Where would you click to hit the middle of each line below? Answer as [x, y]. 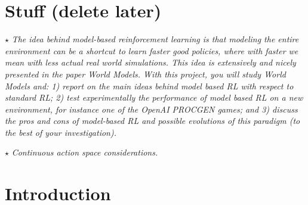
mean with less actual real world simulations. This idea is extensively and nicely [150, 62]
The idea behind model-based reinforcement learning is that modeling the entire [155, 39]
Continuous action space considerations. [85, 152]
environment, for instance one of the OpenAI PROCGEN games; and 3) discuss [151, 109]
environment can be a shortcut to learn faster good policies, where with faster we [152, 50]
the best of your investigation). [61, 132]
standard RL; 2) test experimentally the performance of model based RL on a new [154, 97]
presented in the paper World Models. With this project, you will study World [145, 74]
